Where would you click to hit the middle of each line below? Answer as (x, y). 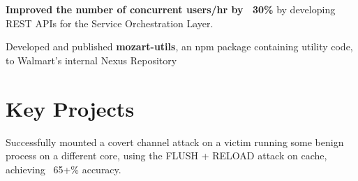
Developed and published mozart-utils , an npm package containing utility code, (179, 46)
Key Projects (70, 108)
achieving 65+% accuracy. (64, 169)
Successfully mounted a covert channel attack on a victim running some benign (175, 142)
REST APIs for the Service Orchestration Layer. (110, 23)
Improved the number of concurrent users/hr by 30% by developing (171, 9)
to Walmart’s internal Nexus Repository (91, 60)
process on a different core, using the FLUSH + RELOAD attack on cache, (166, 155)
